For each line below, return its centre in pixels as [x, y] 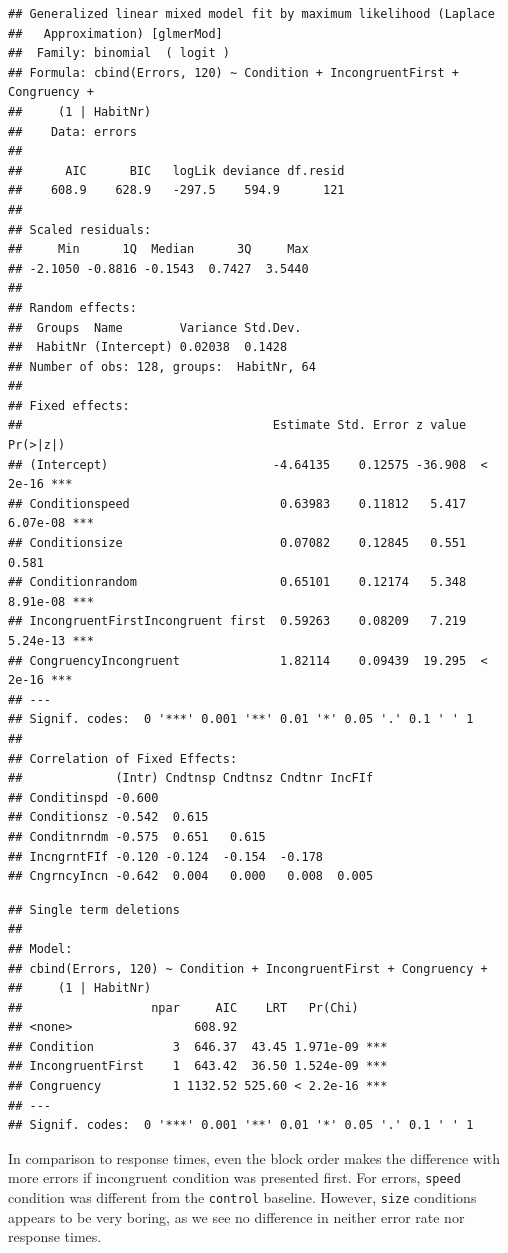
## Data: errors [72, 131]
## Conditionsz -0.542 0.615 [108, 817]
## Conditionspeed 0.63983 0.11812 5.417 [237, 503]
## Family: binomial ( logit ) [119, 53]
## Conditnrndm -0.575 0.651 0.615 [137, 836]
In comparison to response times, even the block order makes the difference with [254, 1157]
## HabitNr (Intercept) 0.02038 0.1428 [148, 347]
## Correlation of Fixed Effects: [123, 758]
